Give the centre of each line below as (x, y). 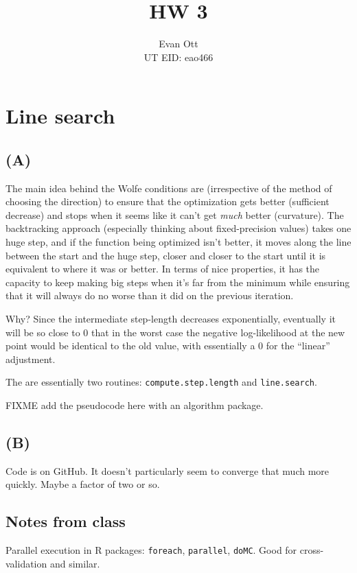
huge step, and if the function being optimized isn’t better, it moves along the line (178, 242)
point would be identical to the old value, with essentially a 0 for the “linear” (168, 346)
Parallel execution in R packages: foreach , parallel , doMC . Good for (151, 550)
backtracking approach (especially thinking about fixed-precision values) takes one (178, 228)
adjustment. (31, 359)
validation (26, 563)
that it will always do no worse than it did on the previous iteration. (150, 295)
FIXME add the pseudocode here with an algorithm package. (135, 405)
